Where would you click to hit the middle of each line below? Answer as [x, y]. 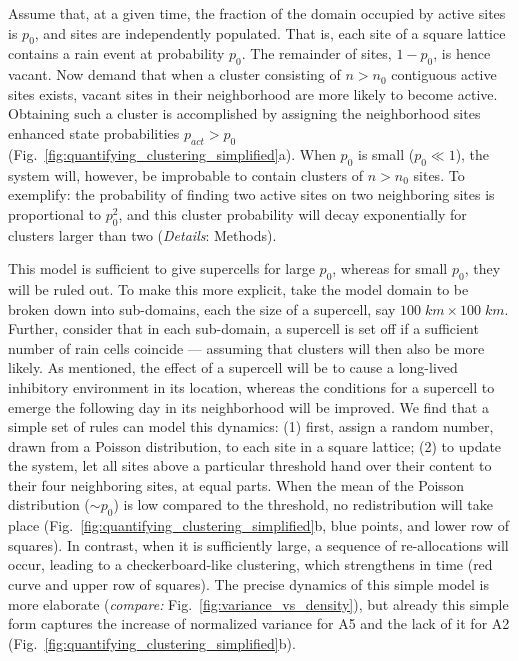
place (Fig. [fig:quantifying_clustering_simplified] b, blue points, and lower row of [259, 525]
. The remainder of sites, [316, 53]
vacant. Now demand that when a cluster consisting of [174, 74]
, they [482, 268]
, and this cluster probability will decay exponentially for [292, 213]
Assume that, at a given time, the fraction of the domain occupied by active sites [257, 13]
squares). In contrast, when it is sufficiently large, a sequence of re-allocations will [258, 544]
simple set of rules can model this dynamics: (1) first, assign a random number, [251, 426]
